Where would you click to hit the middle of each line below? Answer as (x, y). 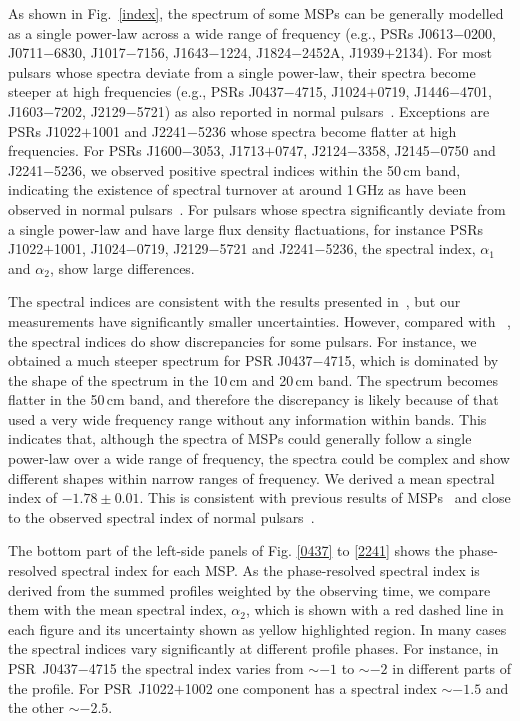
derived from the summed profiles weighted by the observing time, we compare (249, 589)
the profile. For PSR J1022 (91, 687)
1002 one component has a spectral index (310, 687)
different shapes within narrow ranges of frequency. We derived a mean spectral (251, 477)
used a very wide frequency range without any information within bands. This (247, 418)
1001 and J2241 (139, 130)
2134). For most (443, 52)
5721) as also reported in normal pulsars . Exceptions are (313, 110)
